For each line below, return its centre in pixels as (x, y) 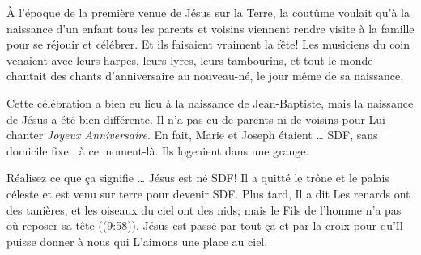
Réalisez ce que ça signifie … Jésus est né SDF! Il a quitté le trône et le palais (198, 178)
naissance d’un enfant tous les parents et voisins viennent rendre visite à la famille (210, 28)
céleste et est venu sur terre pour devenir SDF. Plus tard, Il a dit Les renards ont (208, 193)
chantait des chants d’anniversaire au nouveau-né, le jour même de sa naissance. (205, 76)
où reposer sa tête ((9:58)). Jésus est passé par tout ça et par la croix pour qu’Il (205, 225)
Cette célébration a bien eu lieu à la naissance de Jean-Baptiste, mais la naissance (210, 102)
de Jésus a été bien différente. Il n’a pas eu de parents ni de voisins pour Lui (196, 119)
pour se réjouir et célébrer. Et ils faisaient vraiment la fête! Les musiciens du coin (208, 44)
